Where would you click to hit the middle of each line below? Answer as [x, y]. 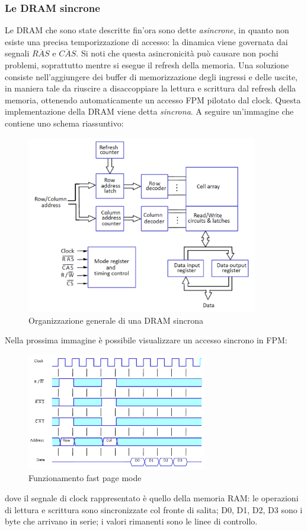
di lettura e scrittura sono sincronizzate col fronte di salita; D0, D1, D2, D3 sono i [154, 509]
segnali [17, 53]
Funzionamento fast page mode [85, 478]
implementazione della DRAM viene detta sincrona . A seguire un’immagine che [149, 111]
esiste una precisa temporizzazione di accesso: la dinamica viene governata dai [146, 41]
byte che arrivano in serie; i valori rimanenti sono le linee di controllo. [131, 521]
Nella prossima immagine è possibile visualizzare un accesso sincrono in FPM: [146, 340]
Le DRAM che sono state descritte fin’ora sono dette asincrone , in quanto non [147, 30]
